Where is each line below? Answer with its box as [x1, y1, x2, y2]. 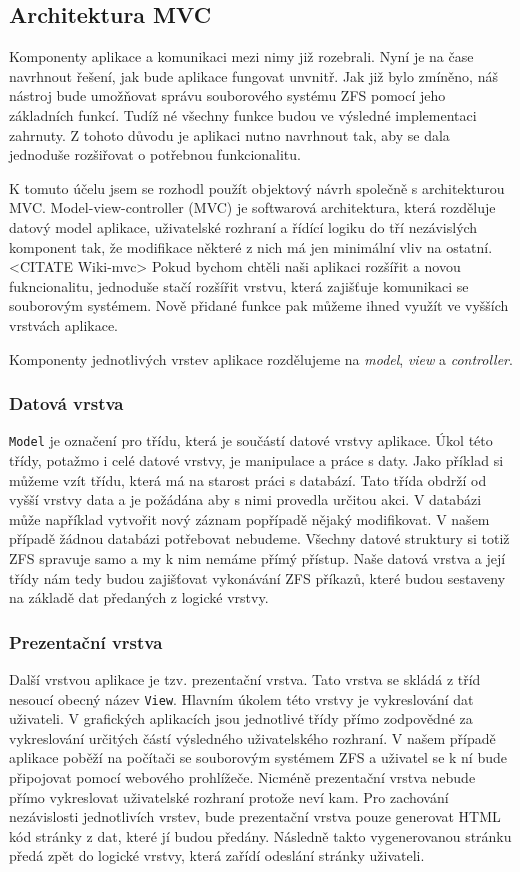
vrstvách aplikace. [9, 314, 119, 335]
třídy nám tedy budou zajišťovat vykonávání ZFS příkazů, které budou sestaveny [9, 567, 506, 588]
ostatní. [446, 236, 493, 257]
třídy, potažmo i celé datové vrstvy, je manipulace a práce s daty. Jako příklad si [9, 449, 504, 470]
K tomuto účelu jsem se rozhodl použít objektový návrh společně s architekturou [9, 177, 505, 198]
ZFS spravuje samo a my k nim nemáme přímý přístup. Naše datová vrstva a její [9, 547, 506, 568]
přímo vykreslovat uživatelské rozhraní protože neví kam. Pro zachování [9, 786, 449, 807]
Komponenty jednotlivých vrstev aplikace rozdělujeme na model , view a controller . [9, 348, 513, 369]
